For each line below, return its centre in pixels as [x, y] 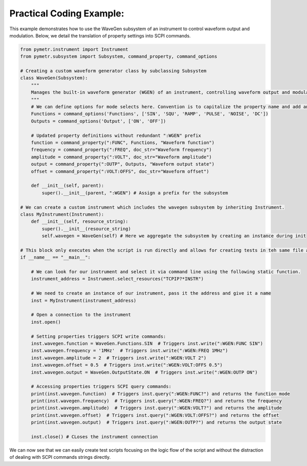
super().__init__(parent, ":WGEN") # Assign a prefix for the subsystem [135, 193]
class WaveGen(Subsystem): [54, 78]
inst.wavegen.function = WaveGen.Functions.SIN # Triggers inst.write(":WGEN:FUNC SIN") [147, 343]
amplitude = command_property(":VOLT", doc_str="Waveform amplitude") [122, 157]
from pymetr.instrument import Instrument [74, 49]
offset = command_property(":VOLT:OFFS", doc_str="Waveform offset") [120, 171]
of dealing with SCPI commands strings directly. [60, 457]
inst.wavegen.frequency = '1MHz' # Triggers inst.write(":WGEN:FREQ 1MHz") [129, 351]
